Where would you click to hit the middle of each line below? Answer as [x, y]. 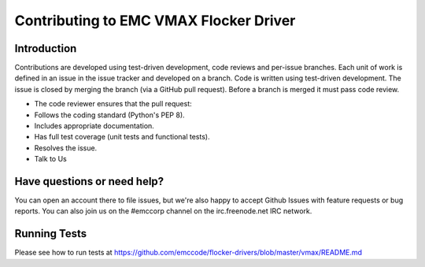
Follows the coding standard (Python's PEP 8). [109, 115]
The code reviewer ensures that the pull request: [113, 104]
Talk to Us [50, 159]
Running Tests [50, 234]
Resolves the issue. [66, 148]
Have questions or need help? [89, 182]
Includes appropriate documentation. [94, 126]
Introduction [46, 48]
